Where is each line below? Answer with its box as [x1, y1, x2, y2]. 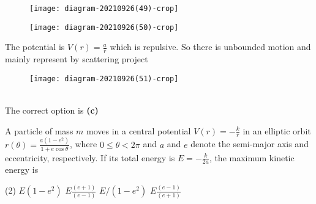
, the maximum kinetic [209, 151, 295, 164]
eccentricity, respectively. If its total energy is [5, 151, 175, 164]
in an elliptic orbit [243, 124, 311, 137]
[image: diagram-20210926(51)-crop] [29, 74, 179, 83]
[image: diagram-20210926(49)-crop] [29, 4, 179, 13]
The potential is [5, 40, 65, 53]
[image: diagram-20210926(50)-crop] [29, 23, 179, 32]
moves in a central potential [86, 124, 191, 137]
